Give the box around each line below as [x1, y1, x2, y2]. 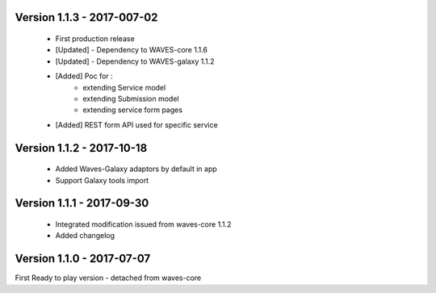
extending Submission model [82, 94, 179, 103]
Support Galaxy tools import [55, 175, 149, 185]
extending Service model [82, 82, 166, 92]
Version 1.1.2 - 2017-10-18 [15, 141, 148, 155]
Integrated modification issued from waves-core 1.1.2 [55, 219, 232, 229]
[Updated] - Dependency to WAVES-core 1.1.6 [55, 45, 208, 55]
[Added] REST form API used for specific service [55, 119, 218, 129]
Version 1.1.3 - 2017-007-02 [15, 10, 158, 24]
